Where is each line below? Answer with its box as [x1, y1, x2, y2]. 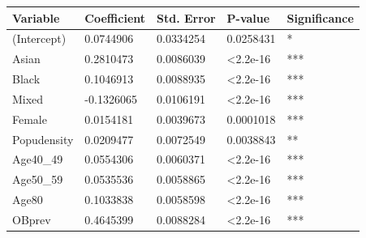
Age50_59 [12, 171, 63, 188]
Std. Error [157, 9, 216, 26]
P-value [226, 9, 270, 26]
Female [12, 110, 47, 127]
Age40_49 [12, 151, 63, 168]
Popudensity [12, 130, 74, 147]
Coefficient [84, 9, 146, 26]
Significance [286, 9, 354, 26]
